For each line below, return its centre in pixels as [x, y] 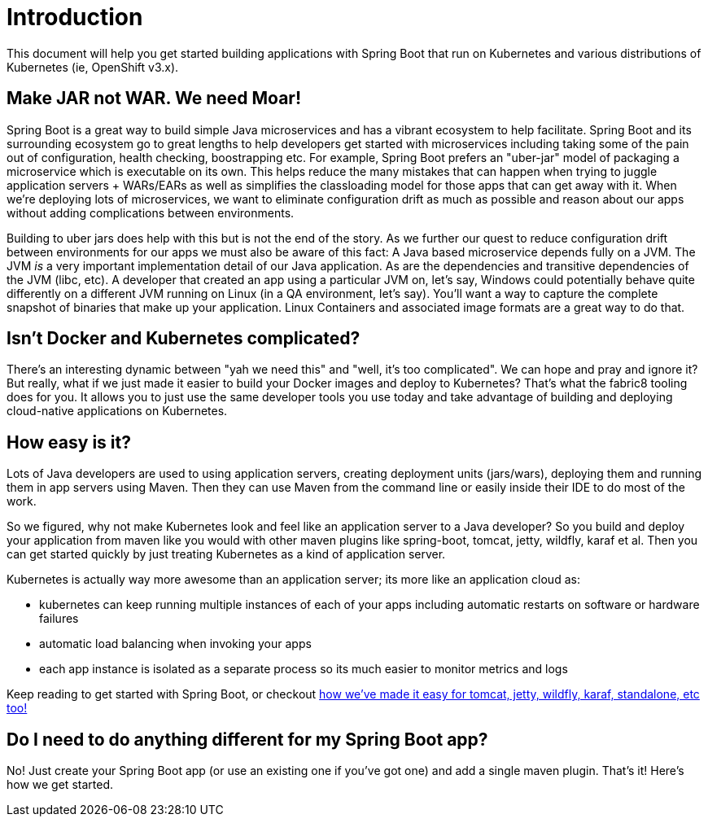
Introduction [75, 17]
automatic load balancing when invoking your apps [175, 644]
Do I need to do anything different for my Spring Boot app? [247, 739]
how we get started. [60, 785]
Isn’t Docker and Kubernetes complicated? [184, 339]
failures [59, 619]
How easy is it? [69, 442]
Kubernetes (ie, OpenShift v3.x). [93, 67]
